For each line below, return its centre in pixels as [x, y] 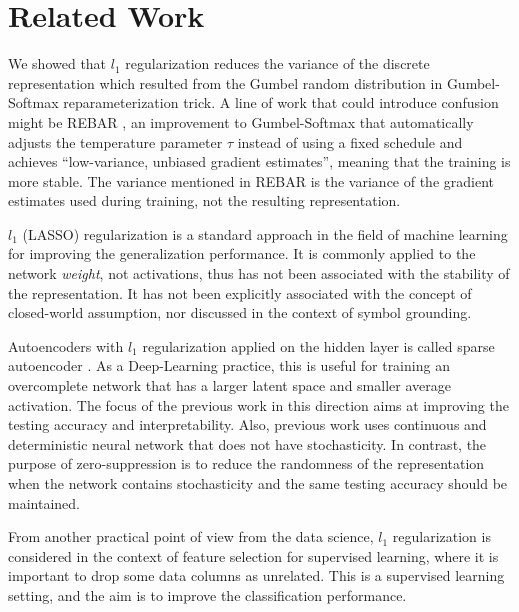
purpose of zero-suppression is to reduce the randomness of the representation [246, 463]
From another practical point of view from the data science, [191, 536]
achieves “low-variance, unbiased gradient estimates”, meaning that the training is [259, 161]
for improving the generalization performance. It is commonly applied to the [242, 253]
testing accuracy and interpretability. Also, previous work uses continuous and [247, 424]
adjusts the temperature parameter [115, 141]
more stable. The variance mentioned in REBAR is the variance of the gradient [251, 180]
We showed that [57, 63]
